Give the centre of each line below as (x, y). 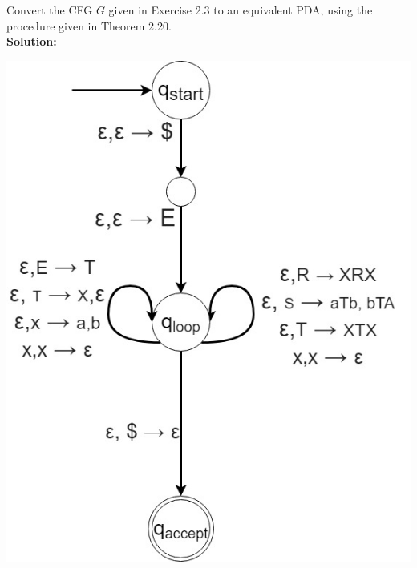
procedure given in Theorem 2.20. (89, 25)
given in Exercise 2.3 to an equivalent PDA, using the (241, 10)
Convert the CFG (50, 10)
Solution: (32, 41)
